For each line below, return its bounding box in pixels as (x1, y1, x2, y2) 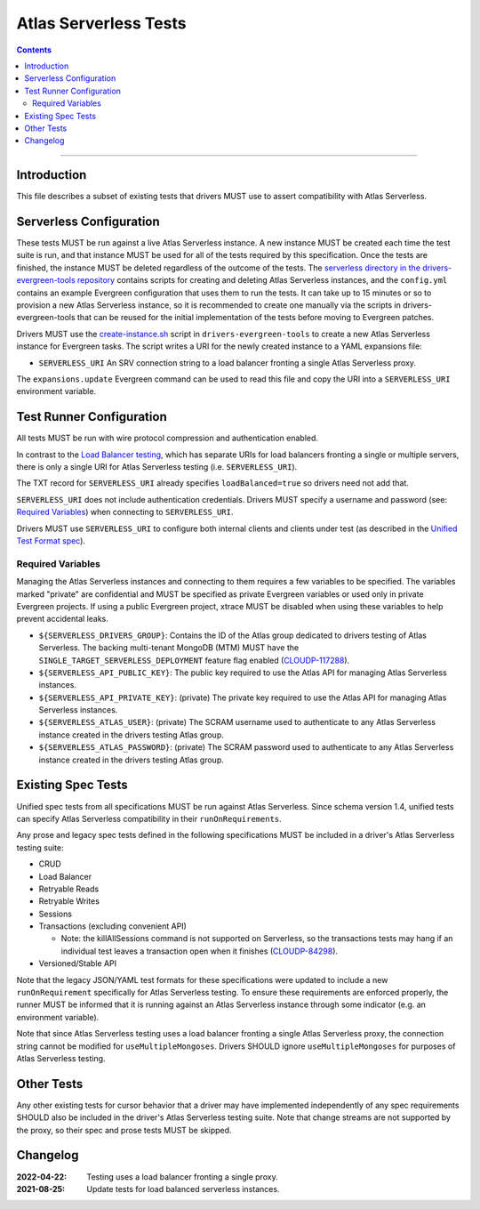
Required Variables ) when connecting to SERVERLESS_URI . (16, 507, 234, 518)
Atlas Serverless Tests (16, 13, 187, 33)
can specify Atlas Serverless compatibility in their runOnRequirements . (16, 813, 282, 824)
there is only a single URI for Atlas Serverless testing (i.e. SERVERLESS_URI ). (16, 462, 298, 472)
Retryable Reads (38, 883, 100, 894)
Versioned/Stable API (38, 958, 117, 969)
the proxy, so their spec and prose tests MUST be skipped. (16, 1124, 232, 1135)
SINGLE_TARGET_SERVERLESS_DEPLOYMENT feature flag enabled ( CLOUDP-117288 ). (38, 655, 350, 665)
